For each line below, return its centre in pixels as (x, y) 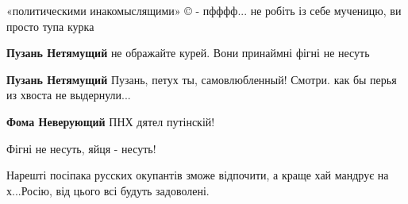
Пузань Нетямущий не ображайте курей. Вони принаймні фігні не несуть (188, 53)
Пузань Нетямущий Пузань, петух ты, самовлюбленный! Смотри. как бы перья (202, 79)
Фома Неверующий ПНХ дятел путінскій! (111, 121)
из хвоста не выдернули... (69, 95)
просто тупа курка (50, 26)
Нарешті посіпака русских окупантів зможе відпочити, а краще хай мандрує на (198, 175)
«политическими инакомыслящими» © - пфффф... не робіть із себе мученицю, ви (204, 10)
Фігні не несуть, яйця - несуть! (81, 148)
